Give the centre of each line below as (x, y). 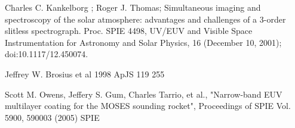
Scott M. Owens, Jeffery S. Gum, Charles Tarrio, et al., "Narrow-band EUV (144, 94)
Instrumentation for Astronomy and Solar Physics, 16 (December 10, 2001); (143, 42)
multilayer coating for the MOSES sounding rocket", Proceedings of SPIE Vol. (148, 106)
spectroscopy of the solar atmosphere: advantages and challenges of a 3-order (145, 19)
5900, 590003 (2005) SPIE (52, 117)
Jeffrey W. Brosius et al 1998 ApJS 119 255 (85, 74)
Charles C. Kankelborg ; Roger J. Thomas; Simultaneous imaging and (133, 7)
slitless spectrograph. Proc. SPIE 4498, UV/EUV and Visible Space (129, 31)
